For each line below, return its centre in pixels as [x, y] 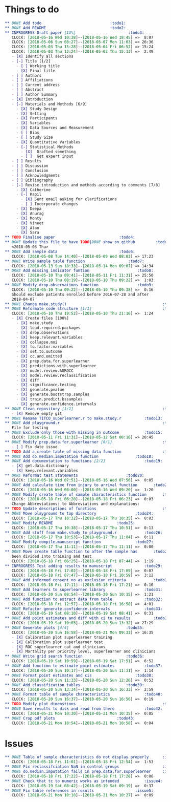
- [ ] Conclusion [30, 171]
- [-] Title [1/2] [31, 61]
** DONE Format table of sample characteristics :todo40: [84, 694]
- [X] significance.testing [46, 385]
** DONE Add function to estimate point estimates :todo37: [84, 666]
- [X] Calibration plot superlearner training [62, 637]
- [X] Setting [31, 114]
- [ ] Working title [38, 66]
